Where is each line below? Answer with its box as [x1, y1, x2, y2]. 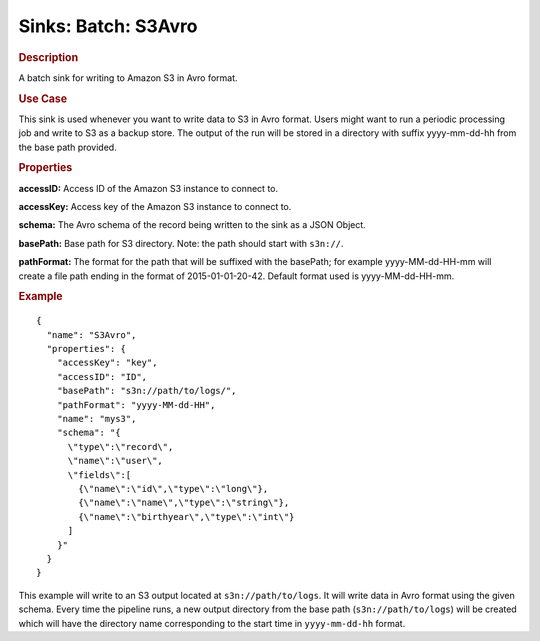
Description [18, 50, 79, 64]
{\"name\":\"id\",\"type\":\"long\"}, [78, 483, 269, 494]
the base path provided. [18, 141, 117, 153]
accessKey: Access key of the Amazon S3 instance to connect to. [18, 201, 292, 213]
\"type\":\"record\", [67, 441, 174, 452]
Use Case [18, 91, 68, 105]
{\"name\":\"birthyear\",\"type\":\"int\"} [78, 511, 295, 522]
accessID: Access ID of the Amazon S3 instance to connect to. [18, 182, 279, 194]
